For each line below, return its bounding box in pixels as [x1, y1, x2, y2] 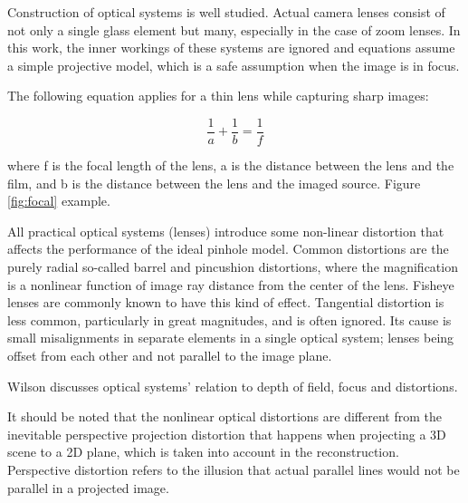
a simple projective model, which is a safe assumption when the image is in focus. [7, 55, 460, 74]
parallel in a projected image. [7, 478, 169, 497]
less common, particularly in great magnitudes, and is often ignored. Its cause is [7, 310, 452, 329]
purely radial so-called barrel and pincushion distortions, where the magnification [7, 257, 458, 276]
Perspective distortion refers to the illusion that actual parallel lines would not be [7, 459, 460, 479]
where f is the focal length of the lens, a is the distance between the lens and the [7, 156, 454, 175]
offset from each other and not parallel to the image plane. [7, 345, 332, 364]
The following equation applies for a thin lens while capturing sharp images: [7, 86, 429, 105]
